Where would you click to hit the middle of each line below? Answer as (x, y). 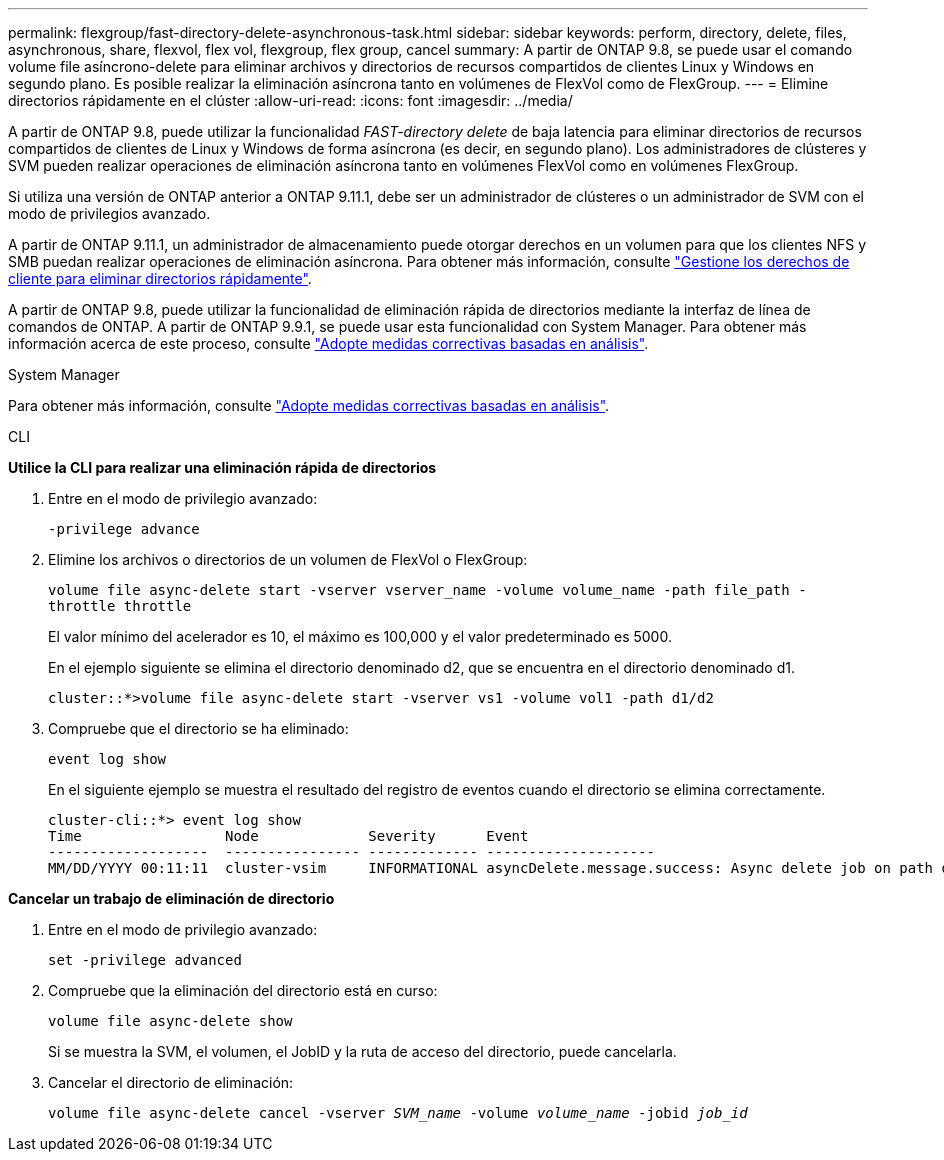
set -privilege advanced (145, 960)
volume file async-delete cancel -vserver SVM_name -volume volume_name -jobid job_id (398, 1113)
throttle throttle (120, 606)
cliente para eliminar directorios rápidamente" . (160, 278)
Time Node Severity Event (288, 836)
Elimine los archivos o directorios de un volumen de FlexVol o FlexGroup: (288, 559)
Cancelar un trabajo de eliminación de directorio (171, 898)
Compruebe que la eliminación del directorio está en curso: (243, 990)
